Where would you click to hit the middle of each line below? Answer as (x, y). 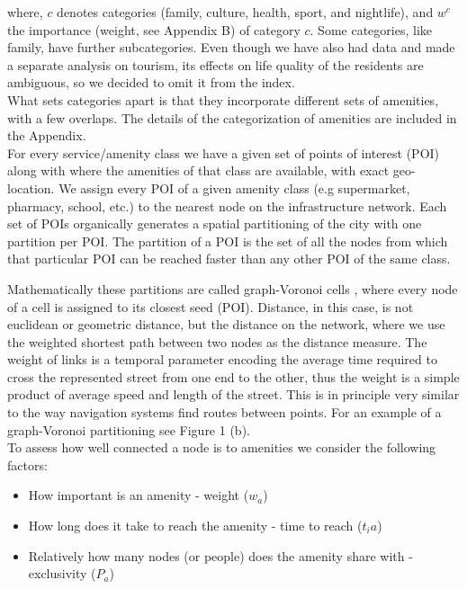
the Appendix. (47, 135)
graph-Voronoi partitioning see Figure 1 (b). (129, 429)
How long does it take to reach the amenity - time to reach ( (195, 526)
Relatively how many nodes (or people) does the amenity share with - (220, 555)
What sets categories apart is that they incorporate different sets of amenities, (223, 99)
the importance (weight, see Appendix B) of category (154, 29)
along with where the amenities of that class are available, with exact (198, 170)
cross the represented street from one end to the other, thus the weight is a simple (233, 376)
